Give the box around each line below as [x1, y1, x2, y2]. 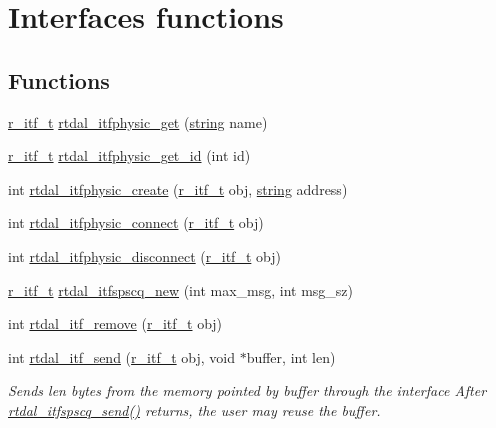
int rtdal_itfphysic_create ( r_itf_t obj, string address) [8, 178, 348, 199]
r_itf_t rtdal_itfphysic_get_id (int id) [8, 145, 251, 166]
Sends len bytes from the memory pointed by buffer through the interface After [8, 380, 487, 401]
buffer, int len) [246, 346, 336, 367]
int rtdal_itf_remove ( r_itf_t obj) [8, 313, 223, 334]
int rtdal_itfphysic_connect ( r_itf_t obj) [8, 212, 264, 233]
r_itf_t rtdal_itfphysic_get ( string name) [8, 111, 268, 132]
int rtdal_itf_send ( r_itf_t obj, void [8, 346, 235, 367]
